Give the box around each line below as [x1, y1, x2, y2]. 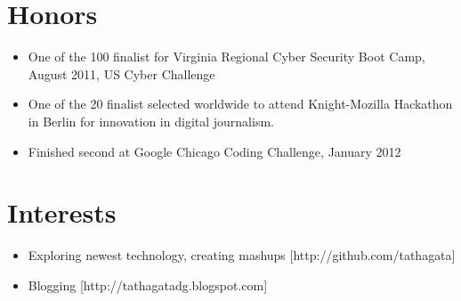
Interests [7, 194, 117, 231]
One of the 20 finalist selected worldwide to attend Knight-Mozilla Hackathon [28, 94, 453, 113]
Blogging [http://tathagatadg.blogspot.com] [28, 275, 268, 294]
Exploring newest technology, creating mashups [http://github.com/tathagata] [28, 246, 456, 264]
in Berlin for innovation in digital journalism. [28, 111, 274, 130]
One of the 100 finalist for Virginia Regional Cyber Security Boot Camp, [28, 47, 425, 66]
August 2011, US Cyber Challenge [28, 64, 215, 83]
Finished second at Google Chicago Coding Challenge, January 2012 [28, 142, 401, 160]
